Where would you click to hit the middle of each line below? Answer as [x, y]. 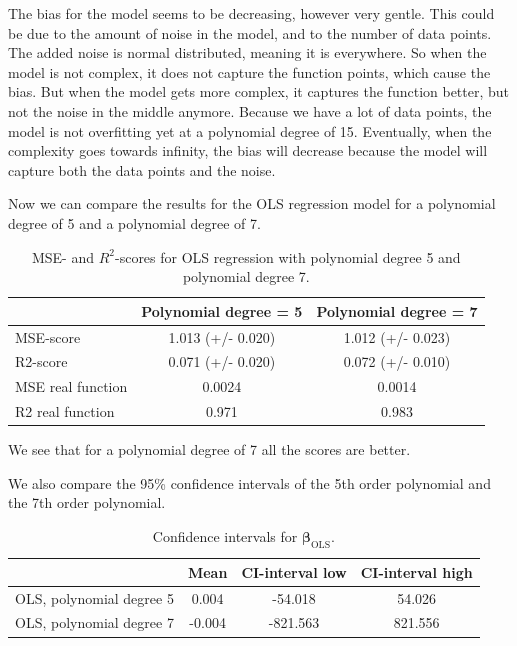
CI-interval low [294, 571]
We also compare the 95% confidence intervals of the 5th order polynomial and [249, 482]
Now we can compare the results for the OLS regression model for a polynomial [252, 203]
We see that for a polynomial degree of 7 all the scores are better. [209, 449]
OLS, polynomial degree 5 [94, 597]
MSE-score [48, 336]
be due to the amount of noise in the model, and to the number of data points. [250, 32]
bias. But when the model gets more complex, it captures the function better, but [259, 91]
